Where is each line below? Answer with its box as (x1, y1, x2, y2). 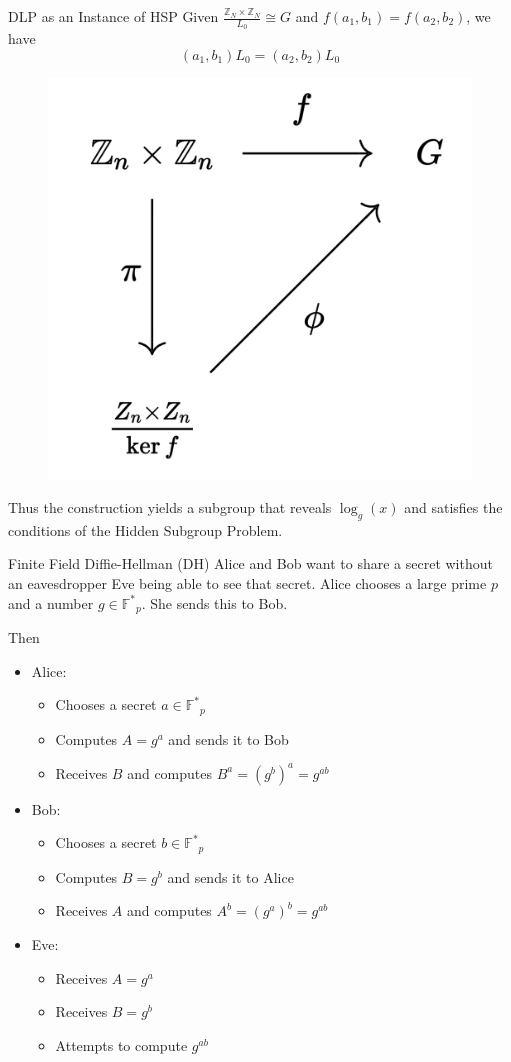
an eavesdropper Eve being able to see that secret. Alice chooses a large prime (8, 573, 487, 594)
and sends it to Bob (168, 728, 289, 749)
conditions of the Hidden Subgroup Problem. (8, 519, 283, 540)
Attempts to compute (55, 1034, 188, 1055)
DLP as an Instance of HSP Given (8, 6, 219, 26)
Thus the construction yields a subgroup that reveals (8, 497, 332, 518)
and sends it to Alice (167, 866, 294, 887)
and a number (8, 592, 94, 613)
